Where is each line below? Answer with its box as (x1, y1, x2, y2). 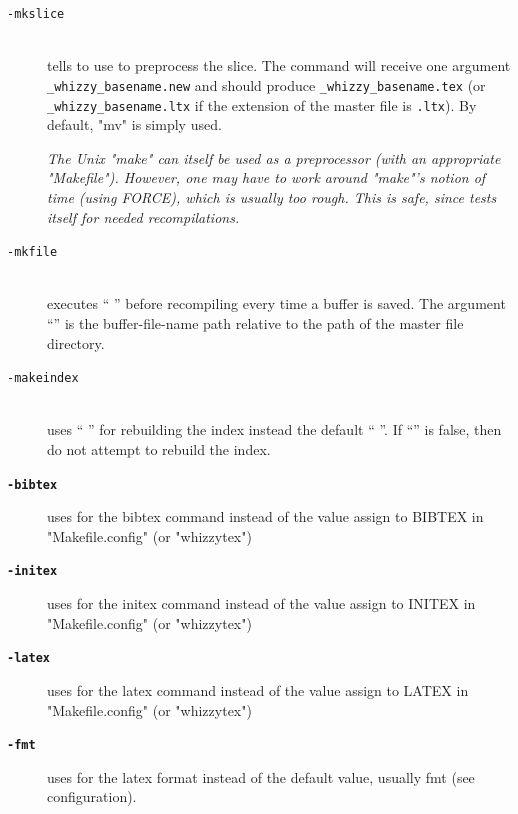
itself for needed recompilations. (47, 206, 240, 227)
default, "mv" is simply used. (47, 114, 222, 135)
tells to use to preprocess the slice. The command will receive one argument (47, 55, 511, 76)
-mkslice (7, 7, 65, 21)
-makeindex (7, 371, 79, 386)
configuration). (47, 786, 137, 807)
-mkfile (7, 245, 58, 260)
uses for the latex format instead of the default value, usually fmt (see (47, 766, 475, 787)
